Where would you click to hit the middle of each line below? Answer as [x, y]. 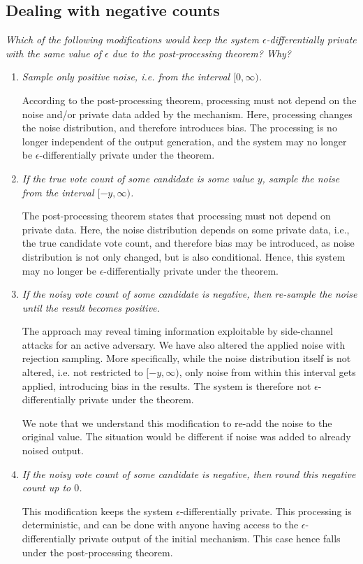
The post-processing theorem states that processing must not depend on [176, 216]
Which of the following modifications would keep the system [132, 39]
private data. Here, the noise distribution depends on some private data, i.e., [186, 229]
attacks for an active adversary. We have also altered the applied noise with [184, 344]
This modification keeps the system [97, 511]
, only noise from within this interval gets [267, 372]
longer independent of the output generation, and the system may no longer [184, 141]
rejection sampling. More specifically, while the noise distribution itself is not [186, 358]
